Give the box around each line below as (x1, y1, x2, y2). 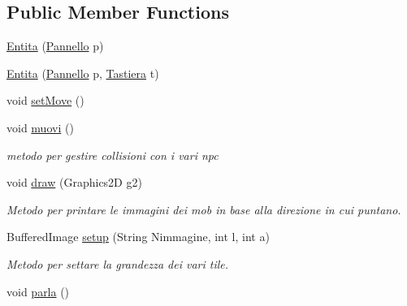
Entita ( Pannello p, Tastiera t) (6, 64, 159, 81)
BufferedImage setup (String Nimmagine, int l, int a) (6, 228, 270, 245)
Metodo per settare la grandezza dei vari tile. (6, 255, 229, 272)
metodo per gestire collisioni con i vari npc (6, 146, 219, 163)
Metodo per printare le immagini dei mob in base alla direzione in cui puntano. (6, 200, 401, 218)
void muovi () (6, 119, 74, 136)
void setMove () (6, 92, 84, 109)
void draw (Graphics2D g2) (6, 174, 142, 191)
